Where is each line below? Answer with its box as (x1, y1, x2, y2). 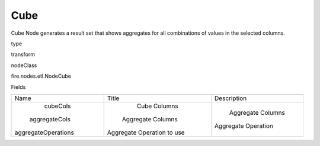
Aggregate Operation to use (107, 128, 185, 137)
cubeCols (44, 102, 71, 110)
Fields (11, 83, 26, 91)
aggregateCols (29, 115, 71, 123)
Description (214, 94, 247, 102)
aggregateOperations (14, 128, 74, 137)
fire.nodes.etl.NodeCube (11, 72, 71, 79)
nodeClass (11, 62, 37, 69)
